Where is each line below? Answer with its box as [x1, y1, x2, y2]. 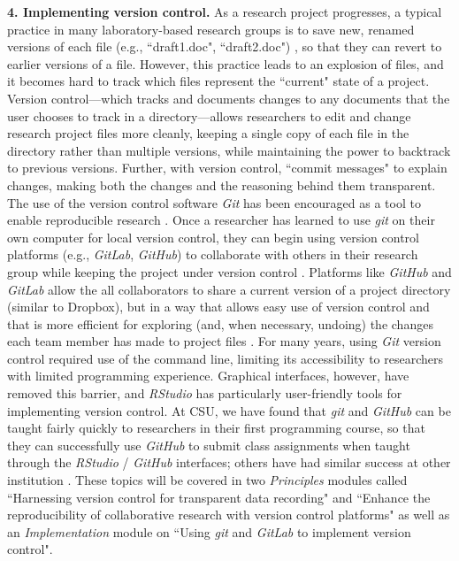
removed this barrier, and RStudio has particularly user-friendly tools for [7, 384, 402, 403]
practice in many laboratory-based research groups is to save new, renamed [7, 19, 415, 38]
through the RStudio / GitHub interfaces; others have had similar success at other [7, 453, 451, 472]
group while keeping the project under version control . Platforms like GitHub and [7, 262, 452, 280]
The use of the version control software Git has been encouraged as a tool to [7, 193, 421, 211]
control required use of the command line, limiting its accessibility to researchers [7, 349, 443, 367]
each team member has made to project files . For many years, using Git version [7, 332, 441, 350]
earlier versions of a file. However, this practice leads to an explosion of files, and [7, 54, 444, 73]
